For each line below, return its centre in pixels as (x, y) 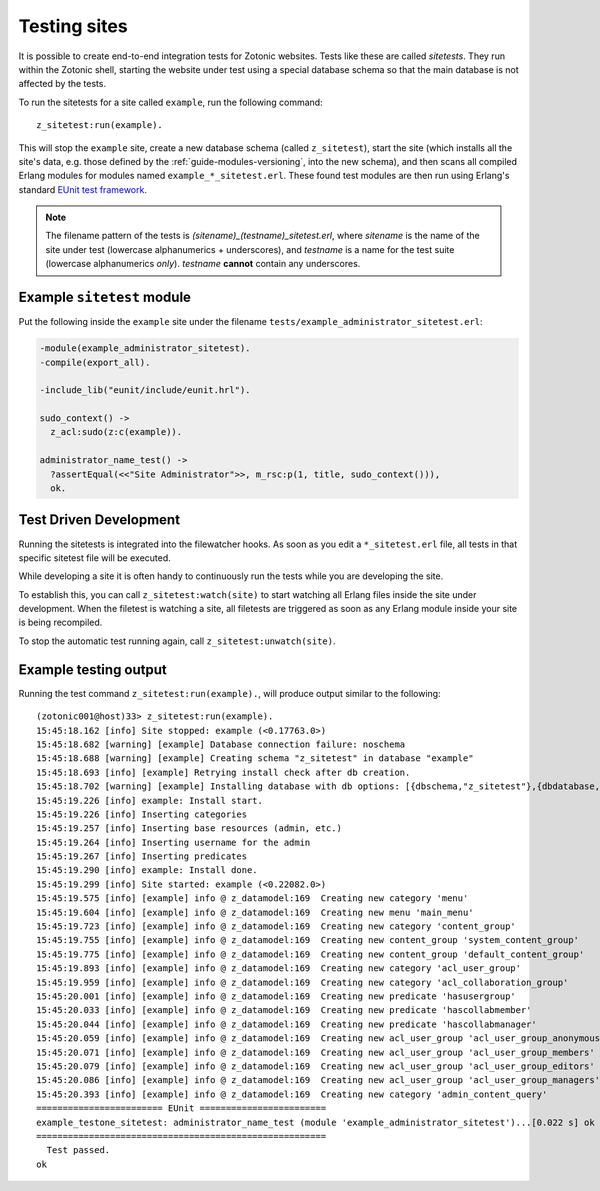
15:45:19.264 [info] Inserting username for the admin (173, 842)
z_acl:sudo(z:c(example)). (116, 432)
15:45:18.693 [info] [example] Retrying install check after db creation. (223, 772)
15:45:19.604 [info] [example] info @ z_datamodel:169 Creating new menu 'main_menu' (255, 912)
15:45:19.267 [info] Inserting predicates (142, 856)
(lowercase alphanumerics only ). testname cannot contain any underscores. (203, 264)
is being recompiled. (60, 622)
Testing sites (73, 26)
